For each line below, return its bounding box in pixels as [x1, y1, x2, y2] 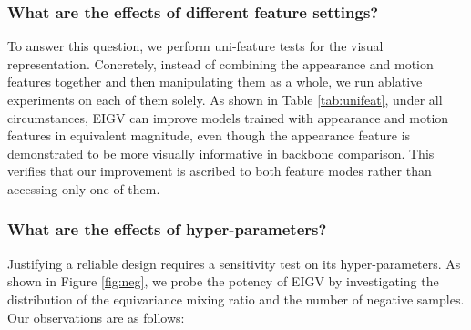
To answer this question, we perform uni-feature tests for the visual [7, 36, 384, 56]
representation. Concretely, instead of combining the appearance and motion [7, 54, 434, 73]
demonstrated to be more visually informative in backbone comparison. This [7, 143, 435, 162]
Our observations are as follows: [7, 307, 185, 326]
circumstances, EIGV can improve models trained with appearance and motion [7, 108, 449, 127]
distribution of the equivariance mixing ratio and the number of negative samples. [7, 289, 465, 308]
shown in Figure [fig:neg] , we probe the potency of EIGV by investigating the [7, 272, 439, 291]
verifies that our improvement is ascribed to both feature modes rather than [7, 161, 432, 180]
